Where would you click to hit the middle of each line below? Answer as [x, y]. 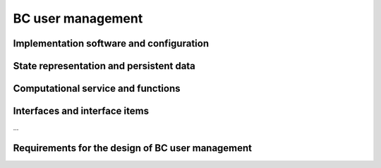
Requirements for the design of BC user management [133, 148]
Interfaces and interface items [81, 111]
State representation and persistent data [104, 66]
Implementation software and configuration [111, 43]
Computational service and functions [97, 89]
